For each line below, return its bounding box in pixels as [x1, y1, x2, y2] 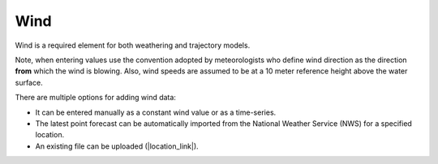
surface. [15, 78, 44, 87]
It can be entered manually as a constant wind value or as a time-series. [35, 107, 277, 117]
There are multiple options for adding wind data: [15, 93, 176, 103]
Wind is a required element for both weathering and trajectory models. [15, 40, 251, 50]
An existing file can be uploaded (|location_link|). [35, 141, 199, 151]
